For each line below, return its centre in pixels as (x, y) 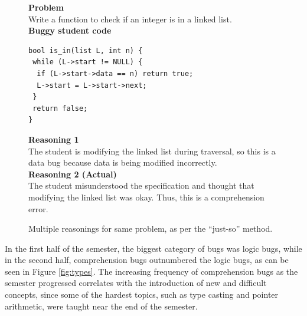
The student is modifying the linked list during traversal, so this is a (152, 151)
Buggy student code (70, 30)
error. (38, 208)
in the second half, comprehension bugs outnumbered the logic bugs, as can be (147, 260)
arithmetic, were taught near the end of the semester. (101, 306)
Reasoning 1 (54, 139)
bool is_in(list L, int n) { (86, 50)
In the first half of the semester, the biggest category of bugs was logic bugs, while (153, 248)
